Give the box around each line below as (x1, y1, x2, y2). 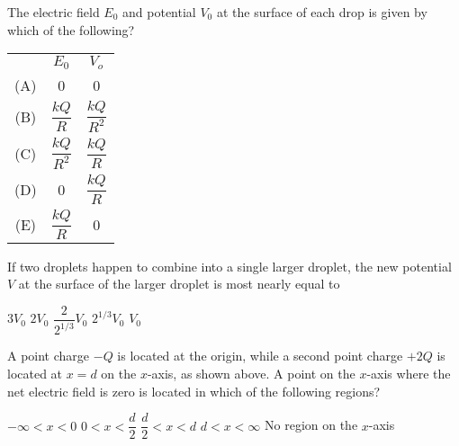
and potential (122, 3, 196, 21)
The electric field (7, 3, 100, 21)
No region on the (265, 415, 358, 434)
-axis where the (366, 364, 451, 382)
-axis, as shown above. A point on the (147, 364, 355, 382)
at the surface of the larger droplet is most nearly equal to (18, 274, 340, 293)
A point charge (7, 346, 90, 365)
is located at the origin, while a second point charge (117, 346, 403, 365)
